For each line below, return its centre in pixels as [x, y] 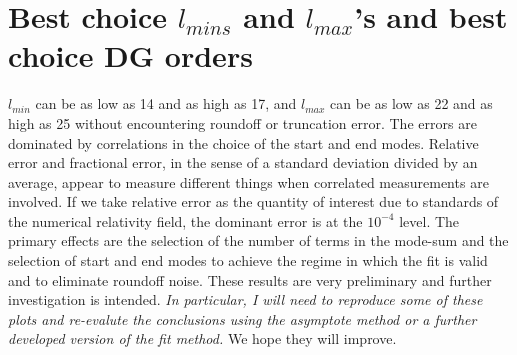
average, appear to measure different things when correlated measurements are [248, 181]
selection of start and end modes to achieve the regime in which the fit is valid [248, 260]
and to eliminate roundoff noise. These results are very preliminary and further [250, 279]
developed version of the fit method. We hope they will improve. [202, 338]
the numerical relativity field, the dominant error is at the [185, 220]
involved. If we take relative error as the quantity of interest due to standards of [253, 201]
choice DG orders [130, 55]
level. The [429, 220]
